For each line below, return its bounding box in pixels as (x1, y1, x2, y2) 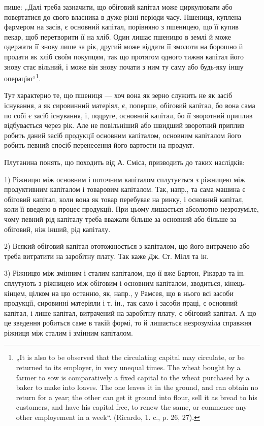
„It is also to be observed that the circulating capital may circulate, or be (16, 352, 245, 363)
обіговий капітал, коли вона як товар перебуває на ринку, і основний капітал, (4, 193, 244, 204)
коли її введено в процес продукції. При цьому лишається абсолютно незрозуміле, (4, 204, 259, 214)
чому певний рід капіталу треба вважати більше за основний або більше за (4, 213, 237, 224)
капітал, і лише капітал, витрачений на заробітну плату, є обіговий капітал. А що (4, 307, 256, 318)
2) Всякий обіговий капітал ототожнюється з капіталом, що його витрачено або (4, 241, 250, 251)
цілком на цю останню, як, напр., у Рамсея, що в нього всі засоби (29, 287, 234, 298)
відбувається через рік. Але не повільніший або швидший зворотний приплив (4, 120, 245, 130)
